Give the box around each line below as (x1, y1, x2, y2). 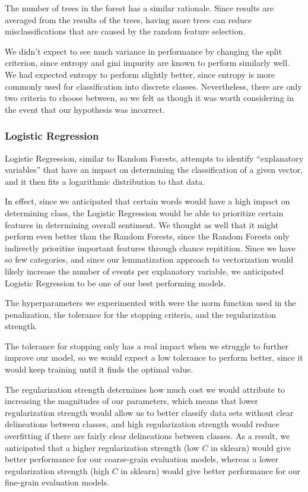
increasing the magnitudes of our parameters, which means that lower (5, 395, 258, 407)
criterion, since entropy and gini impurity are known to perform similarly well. (5, 56, 290, 69)
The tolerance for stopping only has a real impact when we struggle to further (5, 339, 289, 352)
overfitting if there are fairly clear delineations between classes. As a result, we (5, 430, 290, 442)
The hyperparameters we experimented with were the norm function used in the (5, 297, 296, 309)
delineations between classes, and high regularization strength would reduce (5, 418, 280, 430)
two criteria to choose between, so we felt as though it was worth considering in (5, 92, 294, 104)
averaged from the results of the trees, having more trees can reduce (5, 13, 252, 26)
